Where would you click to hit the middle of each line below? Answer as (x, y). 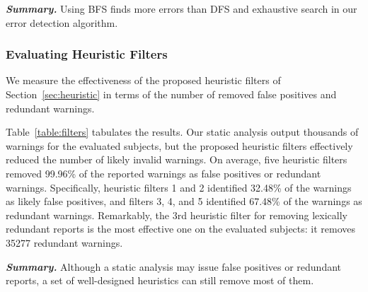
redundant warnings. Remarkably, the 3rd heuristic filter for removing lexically (177, 215)
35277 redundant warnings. (64, 242)
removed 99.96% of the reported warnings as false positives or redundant (163, 173)
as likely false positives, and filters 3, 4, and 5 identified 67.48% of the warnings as (184, 201)
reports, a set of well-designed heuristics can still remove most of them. (160, 280)
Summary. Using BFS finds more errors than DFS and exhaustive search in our (182, 8)
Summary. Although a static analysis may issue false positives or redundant (174, 266)
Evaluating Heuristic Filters (87, 54)
